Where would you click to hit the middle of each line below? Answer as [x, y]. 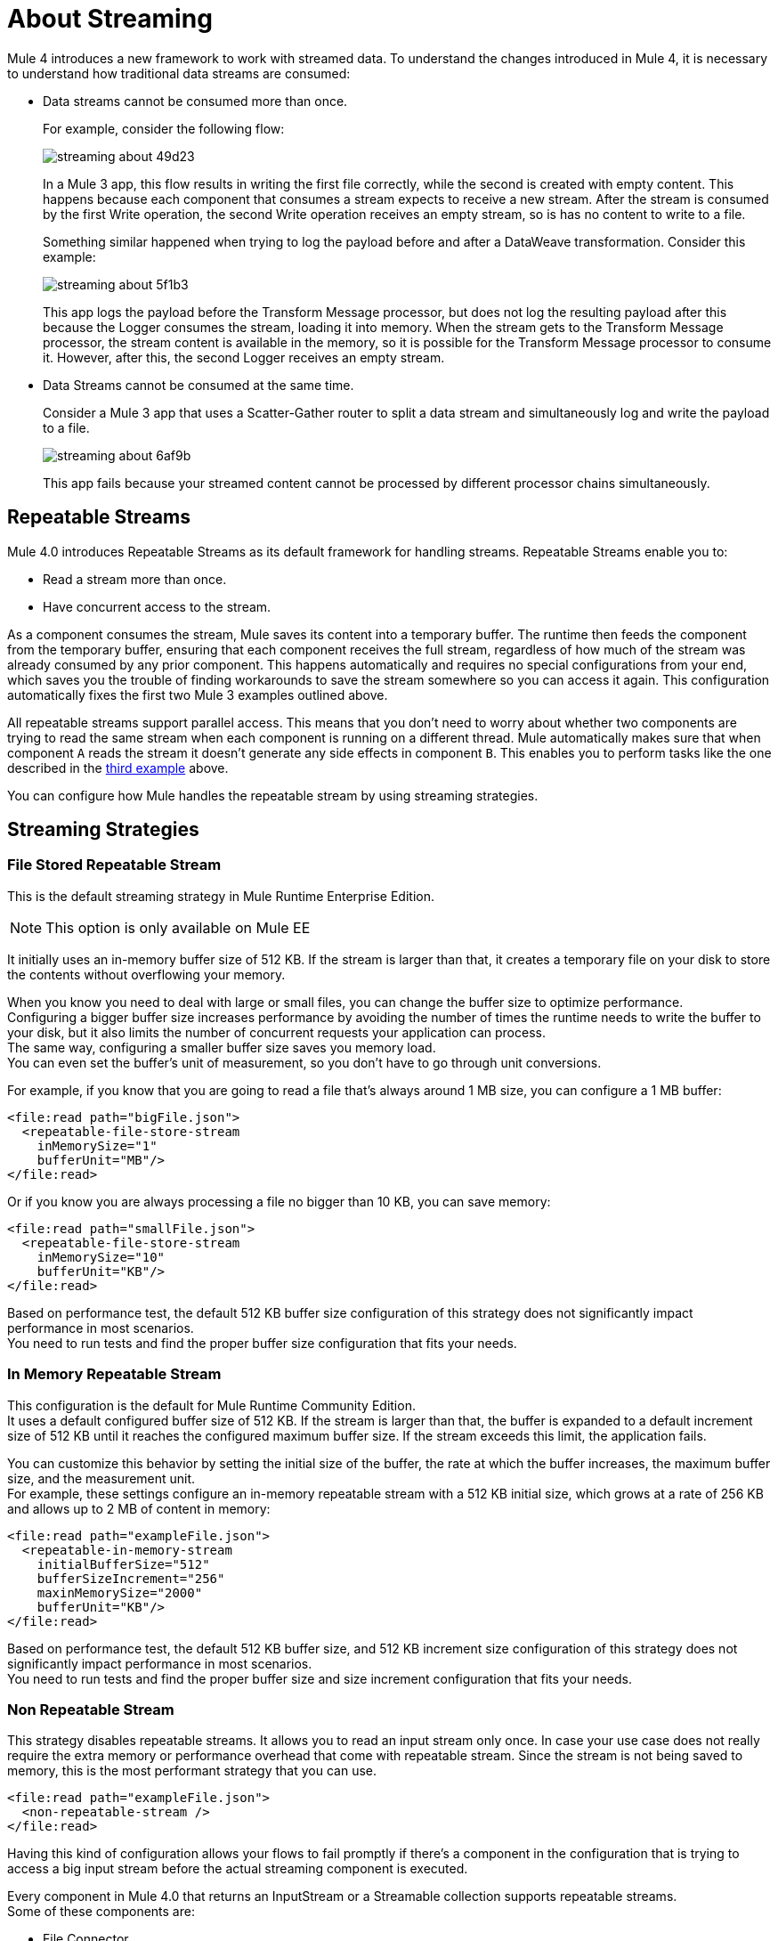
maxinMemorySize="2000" [120, 1592]
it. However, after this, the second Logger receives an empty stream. [244, 357]
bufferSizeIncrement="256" [131, 1578]
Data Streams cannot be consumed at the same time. [199, 385]
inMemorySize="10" [101, 1257]
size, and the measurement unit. [101, 1478]
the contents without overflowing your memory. [146, 974]
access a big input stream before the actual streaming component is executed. [238, 1869]
